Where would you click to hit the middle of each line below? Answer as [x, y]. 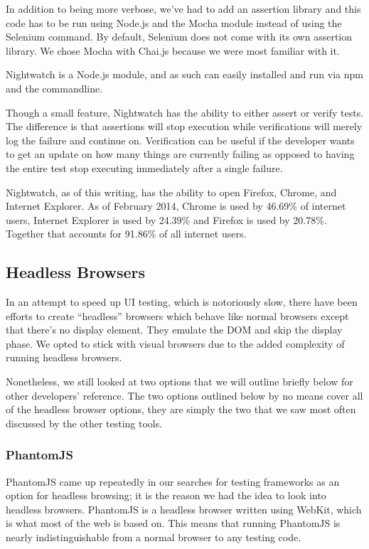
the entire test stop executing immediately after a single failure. [144, 167]
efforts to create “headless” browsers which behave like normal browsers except [177, 315]
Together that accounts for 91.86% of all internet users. [126, 234]
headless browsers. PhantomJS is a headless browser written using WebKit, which [184, 509]
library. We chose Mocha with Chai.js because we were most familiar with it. [173, 50]
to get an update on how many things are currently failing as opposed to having [180, 154]
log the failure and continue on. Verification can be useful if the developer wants [180, 140]
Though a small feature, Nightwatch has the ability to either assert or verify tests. [185, 112]
